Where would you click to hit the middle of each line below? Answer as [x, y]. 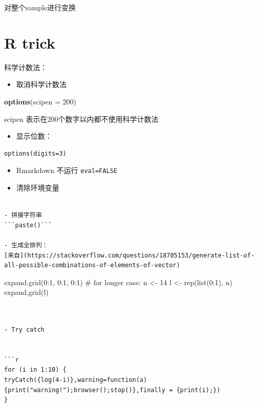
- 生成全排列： [26, 245]
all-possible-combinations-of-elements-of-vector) [92, 265]
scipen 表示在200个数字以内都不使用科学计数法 [81, 119]
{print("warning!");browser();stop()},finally [85, 390]
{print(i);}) [198, 390]
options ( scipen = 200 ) [40, 101]
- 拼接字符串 [23, 215]
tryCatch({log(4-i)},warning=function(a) [76, 380]
